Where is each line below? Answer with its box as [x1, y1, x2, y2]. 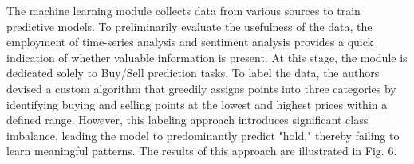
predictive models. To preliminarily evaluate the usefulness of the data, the [6, 18, 373, 34]
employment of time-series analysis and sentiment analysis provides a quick [6, 33, 373, 50]
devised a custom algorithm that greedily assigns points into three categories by [6, 80, 396, 96]
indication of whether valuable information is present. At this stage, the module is [6, 49, 408, 65]
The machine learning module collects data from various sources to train [6, 2, 361, 18]
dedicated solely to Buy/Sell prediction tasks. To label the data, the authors [6, 64, 380, 81]
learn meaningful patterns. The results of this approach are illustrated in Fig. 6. [6, 143, 397, 159]
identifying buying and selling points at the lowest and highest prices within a [6, 96, 388, 112]
